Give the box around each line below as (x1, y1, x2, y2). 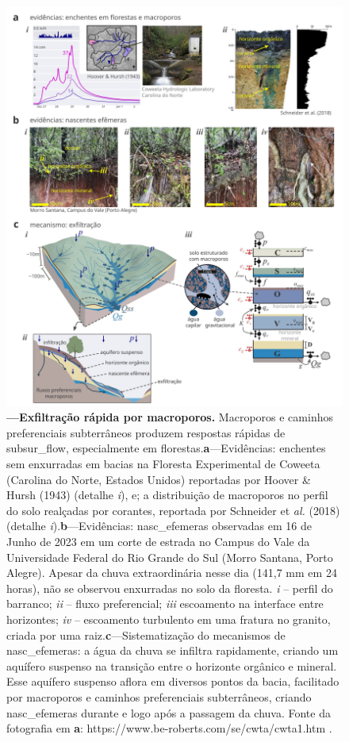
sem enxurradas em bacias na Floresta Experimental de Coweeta (6, 456, 320, 472)
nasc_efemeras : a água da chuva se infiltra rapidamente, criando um (6, 642, 339, 659)
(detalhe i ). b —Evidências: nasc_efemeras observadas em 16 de (6, 517, 312, 534)
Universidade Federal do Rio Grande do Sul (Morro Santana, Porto (6, 548, 333, 565)
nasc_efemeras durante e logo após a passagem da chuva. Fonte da (6, 704, 331, 721)
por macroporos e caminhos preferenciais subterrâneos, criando (6, 688, 312, 705)
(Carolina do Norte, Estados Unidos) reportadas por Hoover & (6, 471, 311, 487)
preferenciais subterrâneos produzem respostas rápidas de (6, 424, 286, 440)
